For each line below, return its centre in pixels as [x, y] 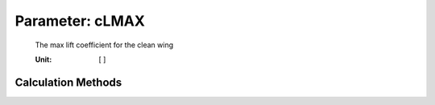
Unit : [43, 59]
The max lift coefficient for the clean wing [104, 45]
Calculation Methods [68, 82]
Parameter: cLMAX [80, 21]
